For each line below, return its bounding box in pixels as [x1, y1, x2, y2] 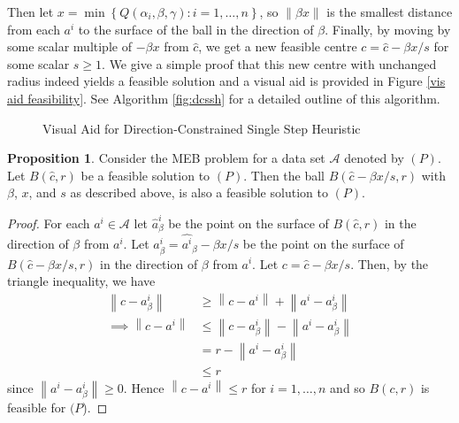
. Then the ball [243, 165, 325, 184]
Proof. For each [7, 213, 90, 232]
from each [7, 19, 60, 38]
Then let [7, 3, 54, 20]
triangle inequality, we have [7, 272, 156, 290]
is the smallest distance [326, 3, 453, 20]
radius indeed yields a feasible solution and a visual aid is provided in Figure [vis [7, 72, 446, 90]
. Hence [123, 378, 164, 396]
